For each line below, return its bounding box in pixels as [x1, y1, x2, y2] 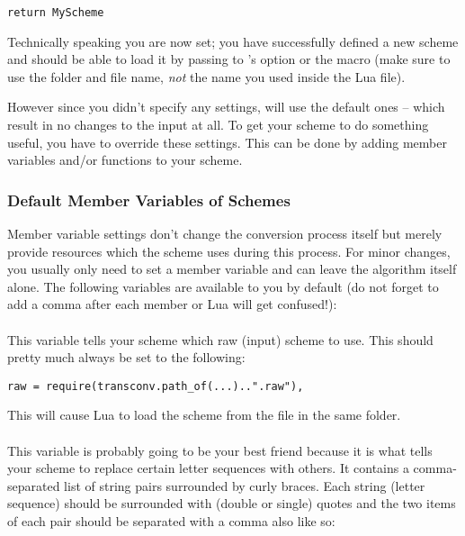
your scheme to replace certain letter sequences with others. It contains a [7, 459, 409, 477]
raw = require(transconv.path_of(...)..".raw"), [7, 379, 304, 393]
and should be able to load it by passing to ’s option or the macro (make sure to [7, 50, 451, 68]
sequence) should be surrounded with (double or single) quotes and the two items [7, 494, 456, 513]
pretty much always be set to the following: [7, 348, 246, 367]
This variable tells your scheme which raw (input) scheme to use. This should [7, 330, 434, 349]
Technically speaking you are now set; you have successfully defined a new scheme [7, 32, 459, 50]
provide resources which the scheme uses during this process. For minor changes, [7, 241, 451, 260]
